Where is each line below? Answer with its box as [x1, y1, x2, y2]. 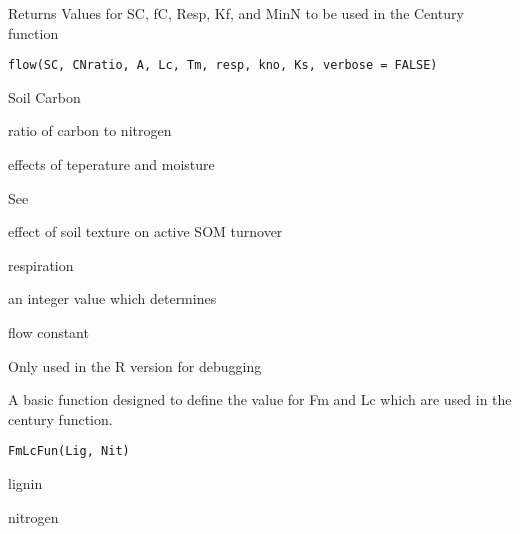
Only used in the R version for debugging [8, 355, 262, 376]
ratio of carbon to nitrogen [8, 120, 172, 141]
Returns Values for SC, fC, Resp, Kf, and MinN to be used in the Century [8, 3, 464, 23]
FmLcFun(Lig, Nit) [8, 444, 130, 459]
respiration [8, 254, 74, 275]
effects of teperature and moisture [8, 154, 215, 175]
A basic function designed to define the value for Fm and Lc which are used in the [8, 389, 512, 410]
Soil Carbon [8, 86, 81, 107]
